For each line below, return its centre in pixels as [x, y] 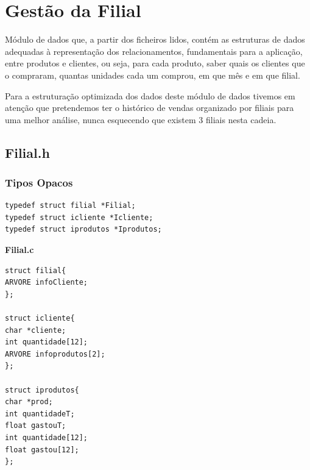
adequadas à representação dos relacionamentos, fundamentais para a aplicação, [154, 51]
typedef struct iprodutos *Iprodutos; [83, 230]
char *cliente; [36, 330]
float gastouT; [36, 426]
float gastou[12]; [42, 450]
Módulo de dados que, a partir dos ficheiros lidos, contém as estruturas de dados [155, 39]
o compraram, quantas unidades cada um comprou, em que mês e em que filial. [153, 75]
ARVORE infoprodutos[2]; [55, 354]
